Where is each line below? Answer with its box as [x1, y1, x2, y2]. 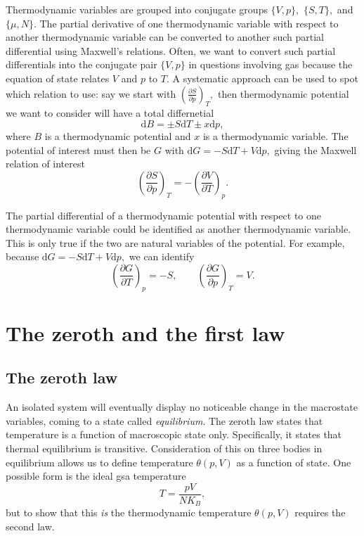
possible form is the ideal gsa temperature [6, 468, 186, 483]
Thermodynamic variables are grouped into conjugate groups [6, 2, 268, 16]
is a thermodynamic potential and [44, 128, 191, 143]
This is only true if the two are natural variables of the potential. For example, [6, 235, 345, 250]
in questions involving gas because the [188, 57, 353, 72]
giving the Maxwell [274, 142, 357, 157]
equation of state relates [6, 70, 110, 85]
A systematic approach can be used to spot [172, 70, 358, 85]
